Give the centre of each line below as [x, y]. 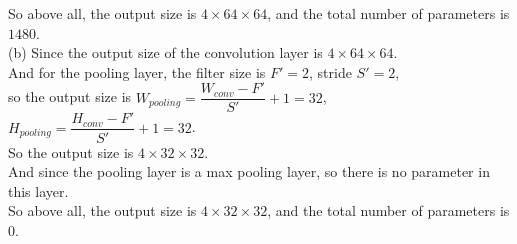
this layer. [38, 190]
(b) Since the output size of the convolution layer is [165, 52]
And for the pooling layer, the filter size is [137, 71]
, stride [330, 71]
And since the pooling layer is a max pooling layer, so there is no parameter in [249, 171]
